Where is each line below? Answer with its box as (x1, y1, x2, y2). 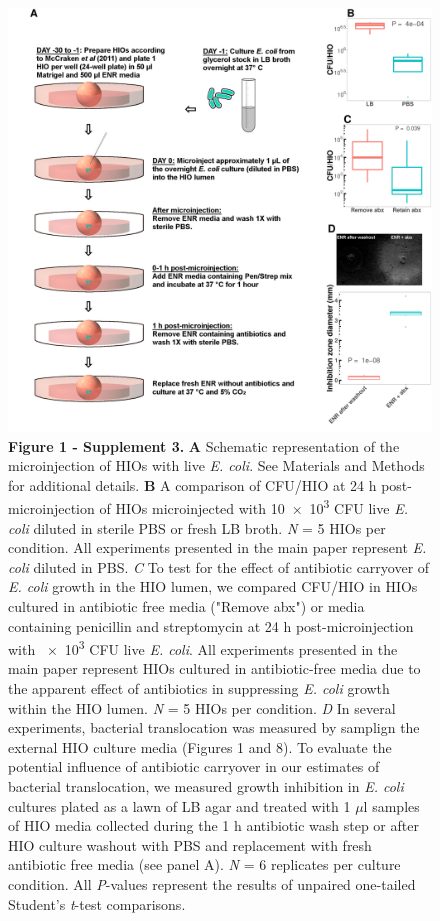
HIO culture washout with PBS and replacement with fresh (8, 834, 372, 855)
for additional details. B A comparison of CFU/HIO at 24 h (8, 474, 377, 495)
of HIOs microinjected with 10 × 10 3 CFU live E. (99, 495, 408, 519)
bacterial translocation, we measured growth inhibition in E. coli (8, 776, 404, 796)
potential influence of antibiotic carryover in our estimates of (8, 756, 380, 777)
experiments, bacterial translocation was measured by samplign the (8, 717, 420, 738)
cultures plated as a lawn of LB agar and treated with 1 (8, 795, 351, 816)
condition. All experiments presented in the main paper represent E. (8, 537, 427, 558)
